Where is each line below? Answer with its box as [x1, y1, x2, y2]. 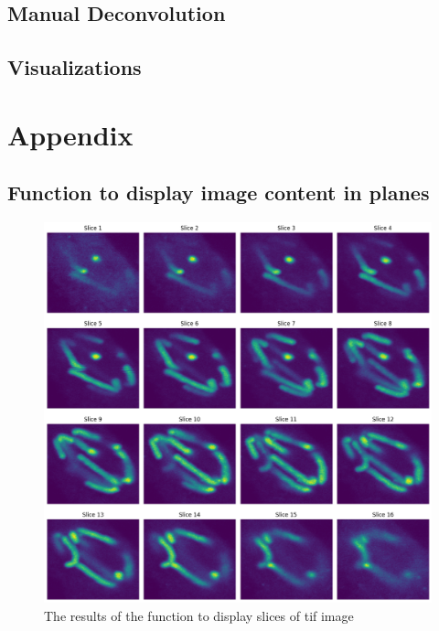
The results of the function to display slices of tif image [44, 605, 354, 625]
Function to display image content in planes [7, 178, 430, 207]
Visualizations [7, 53, 142, 81]
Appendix [7, 115, 134, 153]
